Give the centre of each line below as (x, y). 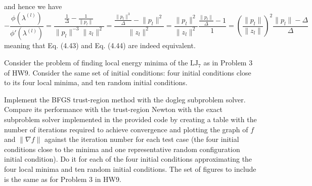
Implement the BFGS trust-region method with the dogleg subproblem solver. (125, 99)
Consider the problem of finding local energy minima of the (96, 63)
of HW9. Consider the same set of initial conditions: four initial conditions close (128, 72)
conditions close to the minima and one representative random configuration (122, 149)
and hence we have (33, 6)
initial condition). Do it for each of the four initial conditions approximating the (128, 159)
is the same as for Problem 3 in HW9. (63, 179)
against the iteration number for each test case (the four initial (142, 139)
